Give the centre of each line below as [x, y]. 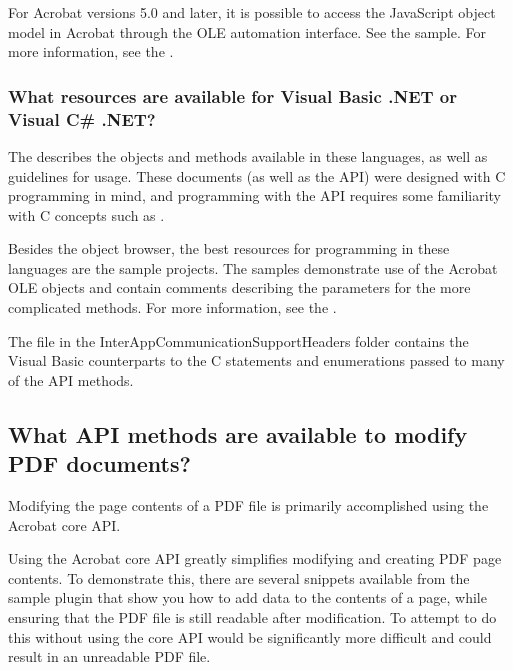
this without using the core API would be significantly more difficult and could [250, 636]
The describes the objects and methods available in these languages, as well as [248, 155]
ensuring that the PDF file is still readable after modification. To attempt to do [252, 617]
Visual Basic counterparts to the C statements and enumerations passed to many [256, 360]
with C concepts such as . [86, 214]
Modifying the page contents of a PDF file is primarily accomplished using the [248, 505]
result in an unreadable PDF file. [109, 656]
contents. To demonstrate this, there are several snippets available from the [239, 577]
